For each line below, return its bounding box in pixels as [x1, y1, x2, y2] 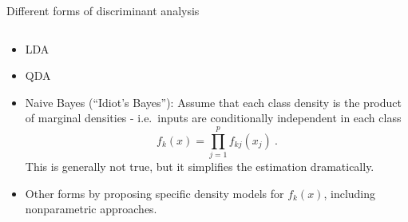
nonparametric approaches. [25, 200, 157, 217]
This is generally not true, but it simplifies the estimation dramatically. [25, 158, 374, 175]
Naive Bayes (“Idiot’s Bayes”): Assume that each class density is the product [25, 93, 402, 110]
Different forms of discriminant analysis [6, 2, 200, 18]
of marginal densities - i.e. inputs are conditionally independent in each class [25, 109, 402, 126]
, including [323, 184, 376, 201]
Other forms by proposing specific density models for [25, 184, 284, 201]
